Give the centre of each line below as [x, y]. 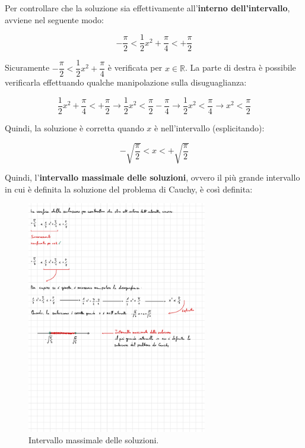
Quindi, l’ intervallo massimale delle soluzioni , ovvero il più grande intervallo [152, 177]
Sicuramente [27, 67]
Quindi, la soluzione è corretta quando [74, 127]
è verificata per [135, 67]
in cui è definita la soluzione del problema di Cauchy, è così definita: [129, 189]
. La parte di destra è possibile [240, 67]
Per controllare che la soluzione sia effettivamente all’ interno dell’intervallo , [147, 8]
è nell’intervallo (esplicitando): [209, 127]
